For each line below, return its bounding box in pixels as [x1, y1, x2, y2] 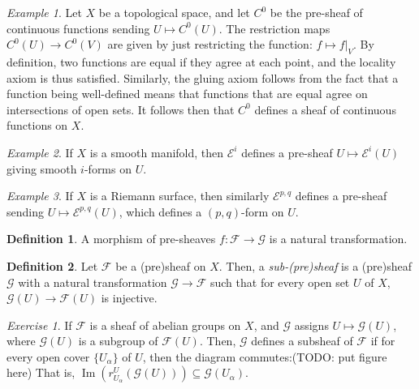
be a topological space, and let [98, 4, 250, 20]
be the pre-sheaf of [270, 4, 363, 20]
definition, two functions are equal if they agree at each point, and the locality [6, 53, 396, 70]
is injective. [101, 289, 158, 306]
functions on [6, 117, 68, 134]
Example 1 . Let [6, 4, 82, 20]
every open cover [6, 348, 90, 365]
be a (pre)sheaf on [115, 257, 206, 274]
